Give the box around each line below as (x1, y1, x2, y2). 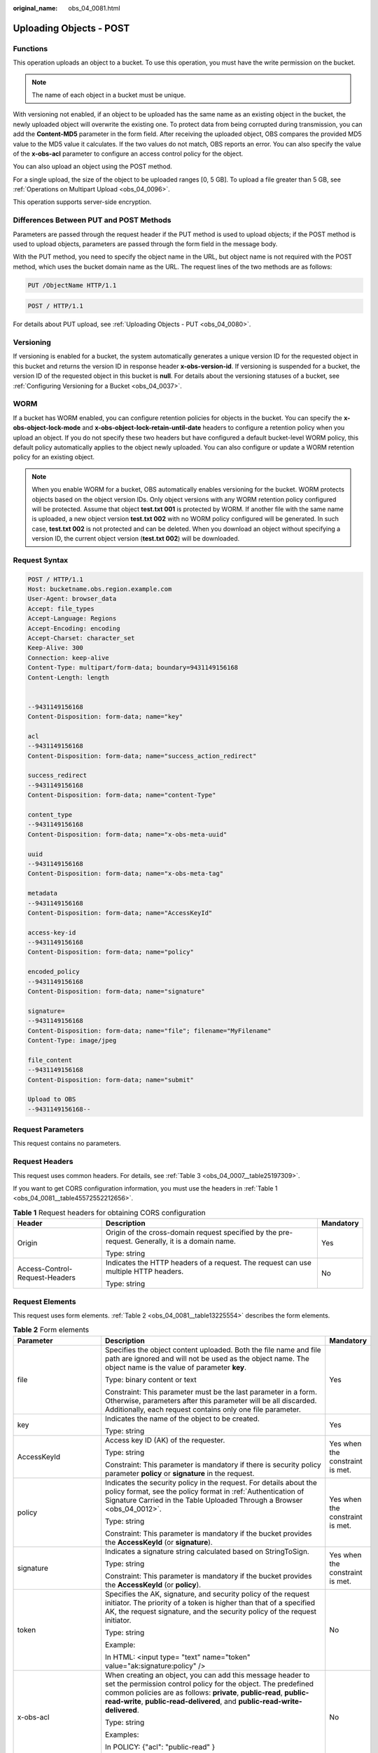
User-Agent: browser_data (27, 595, 117, 603)
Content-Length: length (27, 673, 110, 682)
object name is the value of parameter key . (105, 1362, 247, 1372)
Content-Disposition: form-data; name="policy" (27, 948, 194, 956)
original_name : (13, 4, 58, 12)
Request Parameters (13, 1125, 84, 1135)
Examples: (105, 1729, 139, 1739)
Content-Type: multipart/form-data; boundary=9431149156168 (27, 663, 239, 672)
